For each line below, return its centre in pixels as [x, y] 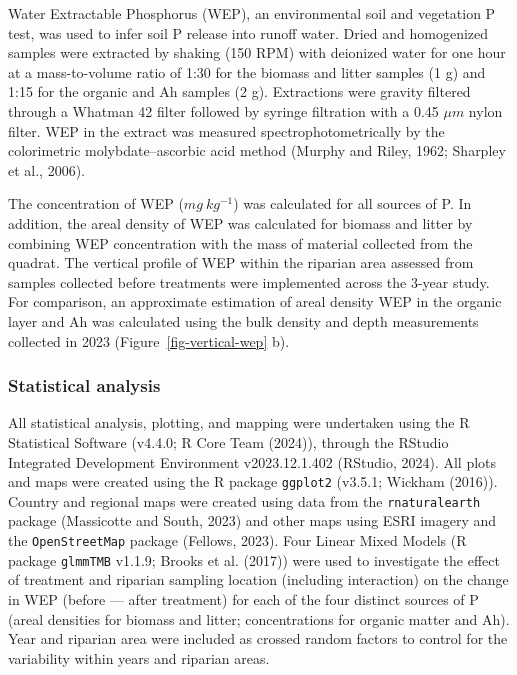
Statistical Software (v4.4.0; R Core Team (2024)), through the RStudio [228, 441]
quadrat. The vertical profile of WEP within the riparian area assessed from [241, 262]
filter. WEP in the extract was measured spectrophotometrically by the [226, 130]
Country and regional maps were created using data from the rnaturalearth [244, 500]
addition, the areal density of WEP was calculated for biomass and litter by [240, 222]
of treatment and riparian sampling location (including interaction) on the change [258, 579]
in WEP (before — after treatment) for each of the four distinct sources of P [243, 598]
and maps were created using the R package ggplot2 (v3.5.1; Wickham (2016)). [253, 481]
